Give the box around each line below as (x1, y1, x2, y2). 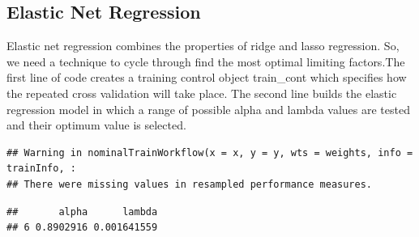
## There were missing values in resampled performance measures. (6, 178, 373, 190)
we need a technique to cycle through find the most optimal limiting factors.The (6, 53, 405, 70)
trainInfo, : (6, 163, 76, 175)
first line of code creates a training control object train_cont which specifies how (6, 69, 407, 86)
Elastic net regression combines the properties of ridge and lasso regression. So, (6, 37, 400, 54)
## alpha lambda (6, 205, 158, 218)
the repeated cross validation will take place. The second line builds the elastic (6, 84, 397, 101)
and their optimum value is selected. (6, 116, 186, 133)
